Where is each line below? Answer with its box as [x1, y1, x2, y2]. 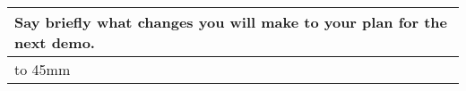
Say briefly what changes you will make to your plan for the [14, 12, 448, 32]
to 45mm [14, 59, 71, 79]
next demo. [14, 32, 95, 53]
